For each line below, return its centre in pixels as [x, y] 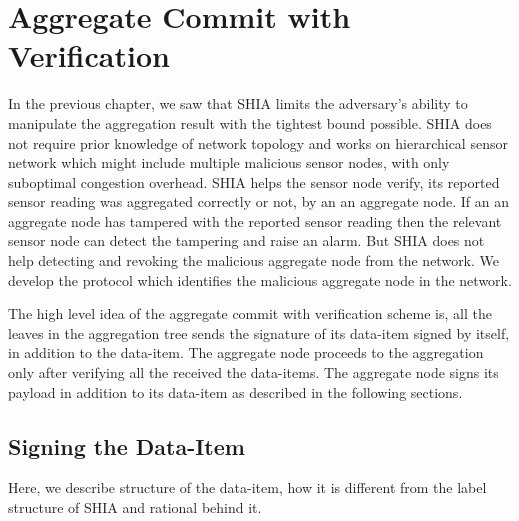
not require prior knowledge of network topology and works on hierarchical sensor [258, 142]
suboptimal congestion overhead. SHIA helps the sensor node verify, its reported [254, 181]
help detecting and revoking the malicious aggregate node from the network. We [254, 260]
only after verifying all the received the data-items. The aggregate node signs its [253, 372]
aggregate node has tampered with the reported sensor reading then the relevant [255, 220]
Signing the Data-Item [126, 445]
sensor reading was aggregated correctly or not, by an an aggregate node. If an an [258, 201]
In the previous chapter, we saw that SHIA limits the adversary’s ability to [238, 103]
